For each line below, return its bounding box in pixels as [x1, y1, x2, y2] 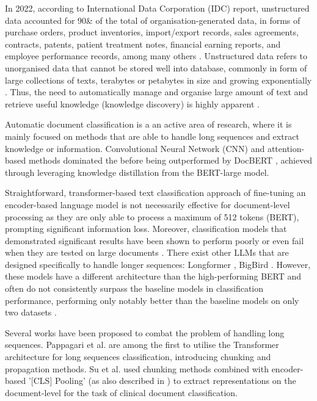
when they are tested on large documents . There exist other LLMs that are [5, 246, 289, 259]
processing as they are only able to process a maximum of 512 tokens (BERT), [5, 210, 299, 223]
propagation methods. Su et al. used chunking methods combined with [5, 362, 269, 375]
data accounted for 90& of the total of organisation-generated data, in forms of [5, 13, 301, 26]
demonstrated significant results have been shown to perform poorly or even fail [5, 234, 304, 247]
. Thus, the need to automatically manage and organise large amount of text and [5, 85, 308, 98]
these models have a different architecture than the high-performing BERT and [5, 270, 302, 283]
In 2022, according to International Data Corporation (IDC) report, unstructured [5, 2, 310, 14]
